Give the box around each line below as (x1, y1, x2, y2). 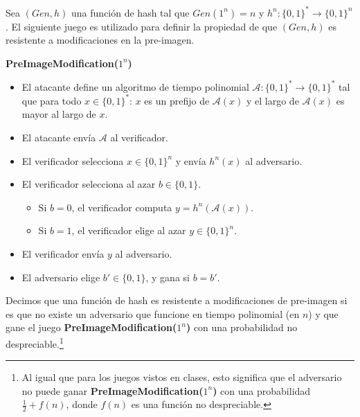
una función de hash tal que (71, 5, 190, 19)
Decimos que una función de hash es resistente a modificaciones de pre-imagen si (6, 293, 348, 308)
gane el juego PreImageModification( (6, 320, 177, 335)
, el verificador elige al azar (71, 223, 186, 238)
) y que (308, 306, 339, 321)
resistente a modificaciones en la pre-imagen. (6, 33, 195, 47)
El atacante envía (21, 130, 96, 145)
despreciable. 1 (6, 335, 64, 351)
